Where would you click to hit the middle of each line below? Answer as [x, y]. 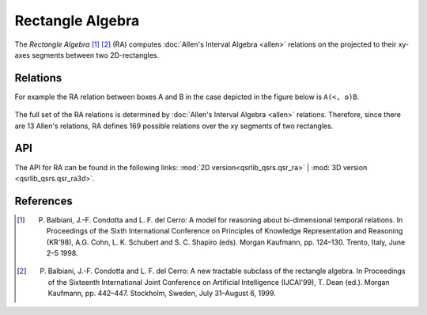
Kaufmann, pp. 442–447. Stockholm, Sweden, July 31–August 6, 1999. [162, 294]
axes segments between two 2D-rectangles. [87, 55]
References [43, 201]
